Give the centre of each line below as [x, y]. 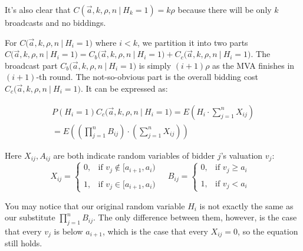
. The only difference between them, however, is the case [195, 217]
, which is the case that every [155, 231]
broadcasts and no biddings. [55, 22]
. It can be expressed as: [124, 88]
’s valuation [242, 155]
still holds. [24, 243]
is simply [155, 65]
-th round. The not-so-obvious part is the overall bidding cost [147, 77]
